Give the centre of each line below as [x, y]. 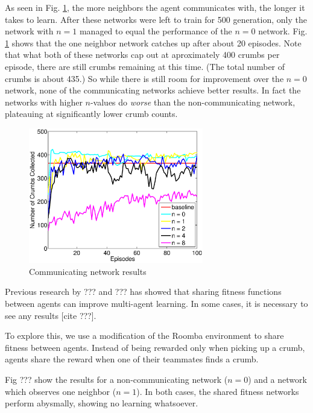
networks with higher [44, 102]
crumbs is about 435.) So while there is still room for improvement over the [144, 78]
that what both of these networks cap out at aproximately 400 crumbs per [142, 55]
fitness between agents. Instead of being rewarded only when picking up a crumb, [155, 347]
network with [29, 31]
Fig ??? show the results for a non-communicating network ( [116, 379]
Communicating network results [88, 271]
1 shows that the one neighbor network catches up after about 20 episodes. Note [153, 43]
